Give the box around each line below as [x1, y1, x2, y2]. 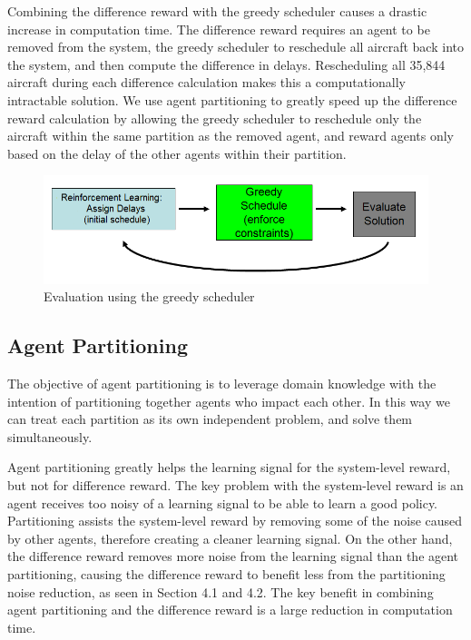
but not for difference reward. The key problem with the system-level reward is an [7, 475, 464, 494]
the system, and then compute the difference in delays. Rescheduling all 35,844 [7, 54, 446, 74]
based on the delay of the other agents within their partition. [7, 143, 347, 162]
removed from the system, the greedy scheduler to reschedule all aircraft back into [7, 37, 464, 56]
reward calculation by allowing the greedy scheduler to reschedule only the [7, 108, 422, 127]
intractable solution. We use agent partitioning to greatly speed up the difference [7, 90, 457, 109]
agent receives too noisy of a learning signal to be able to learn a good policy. [7, 493, 438, 512]
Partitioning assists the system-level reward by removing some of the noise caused [7, 511, 463, 530]
